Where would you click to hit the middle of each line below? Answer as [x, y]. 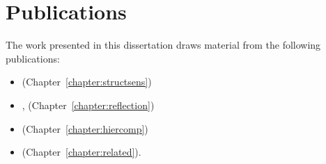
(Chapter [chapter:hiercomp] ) [85, 128]
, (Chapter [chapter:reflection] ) [88, 105]
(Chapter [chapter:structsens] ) [87, 82]
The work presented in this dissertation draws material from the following [163, 45]
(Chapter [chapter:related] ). [81, 152]
